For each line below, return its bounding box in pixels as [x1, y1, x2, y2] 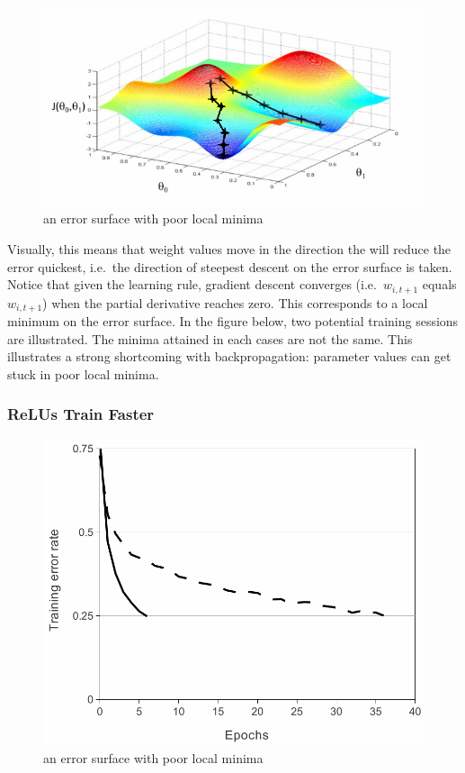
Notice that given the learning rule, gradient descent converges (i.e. [7, 275, 377, 294]
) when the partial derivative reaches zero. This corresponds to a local [42, 293, 428, 312]
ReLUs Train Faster [7, 403, 155, 425]
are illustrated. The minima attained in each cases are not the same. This [7, 329, 413, 348]
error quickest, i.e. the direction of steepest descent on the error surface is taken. [7, 257, 452, 276]
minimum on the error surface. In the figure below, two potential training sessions [7, 312, 459, 331]
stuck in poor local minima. [7, 364, 159, 383]
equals [422, 275, 457, 294]
